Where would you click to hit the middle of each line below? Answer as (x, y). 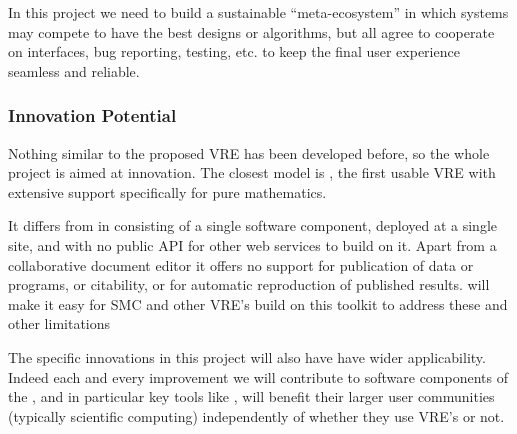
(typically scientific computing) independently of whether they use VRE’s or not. (256, 415)
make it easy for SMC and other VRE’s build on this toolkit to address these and (258, 303)
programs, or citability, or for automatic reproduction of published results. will (249, 284)
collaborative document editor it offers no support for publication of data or (241, 264)
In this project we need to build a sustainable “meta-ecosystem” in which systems (258, 12)
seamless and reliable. (74, 70)
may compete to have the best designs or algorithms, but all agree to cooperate (251, 31)
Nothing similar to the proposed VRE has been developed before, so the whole (249, 152)
